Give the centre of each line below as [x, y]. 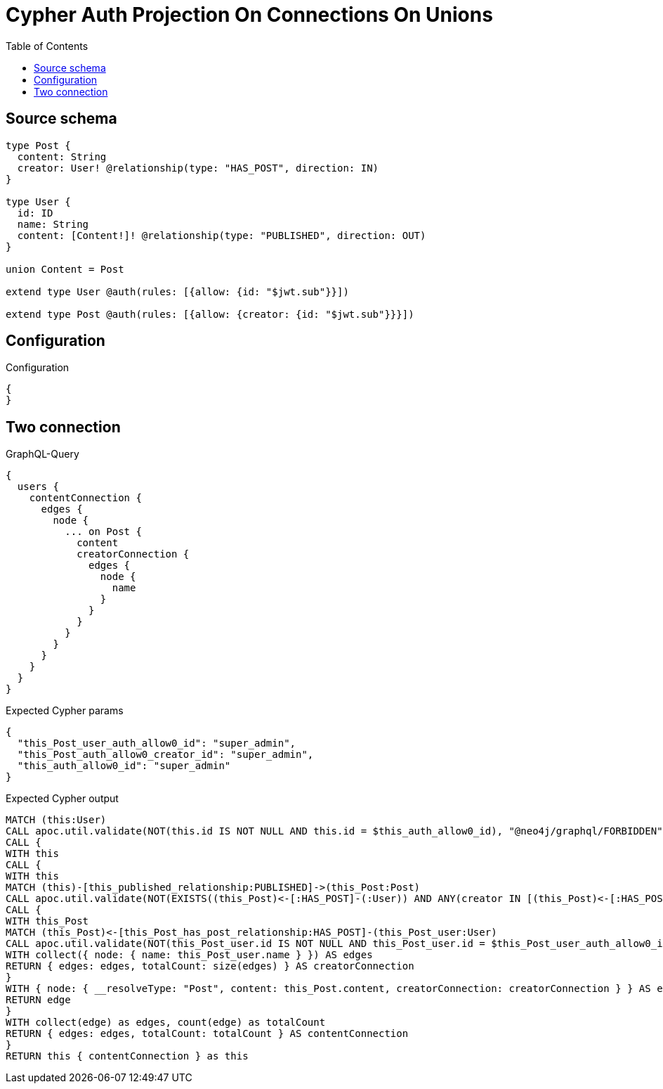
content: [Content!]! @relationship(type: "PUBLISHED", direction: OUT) [222, 235]
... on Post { [103, 532]
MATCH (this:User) [56, 820]
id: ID [35, 213]
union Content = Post [65, 269]
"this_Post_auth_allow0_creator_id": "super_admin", [165, 755]
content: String [62, 156]
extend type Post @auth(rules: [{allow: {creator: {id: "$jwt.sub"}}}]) [210, 314]
